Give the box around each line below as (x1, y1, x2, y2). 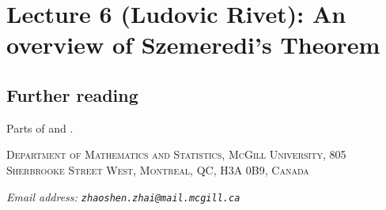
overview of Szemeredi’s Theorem (6, 28, 380, 61)
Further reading (6, 82, 138, 107)
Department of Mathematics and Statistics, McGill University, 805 (6, 146, 346, 163)
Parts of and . (6, 119, 74, 136)
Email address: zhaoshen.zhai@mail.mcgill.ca (6, 188, 240, 204)
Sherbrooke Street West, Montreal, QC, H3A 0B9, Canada (6, 161, 309, 178)
